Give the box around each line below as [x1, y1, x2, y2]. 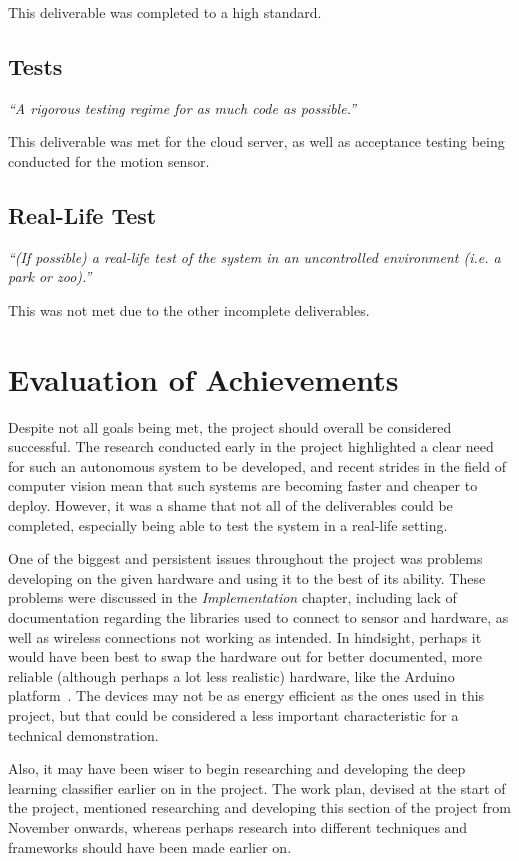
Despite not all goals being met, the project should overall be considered [8, 416, 452, 437]
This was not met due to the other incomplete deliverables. [8, 299, 370, 320]
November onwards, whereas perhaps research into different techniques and [8, 816, 468, 837]
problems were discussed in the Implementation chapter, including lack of [8, 587, 457, 608]
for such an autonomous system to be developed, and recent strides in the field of [8, 455, 506, 476]
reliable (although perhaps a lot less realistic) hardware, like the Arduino [8, 665, 455, 686]
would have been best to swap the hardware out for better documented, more [8, 646, 482, 667]
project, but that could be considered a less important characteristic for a [8, 705, 459, 725]
